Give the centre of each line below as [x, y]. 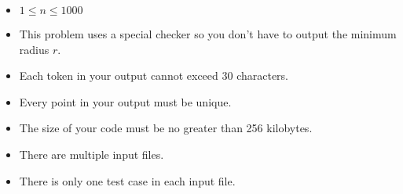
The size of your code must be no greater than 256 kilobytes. [166, 128]
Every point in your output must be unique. [125, 101]
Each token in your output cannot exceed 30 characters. [154, 75]
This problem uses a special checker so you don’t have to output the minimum [208, 34]
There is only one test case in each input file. [127, 180]
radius [34, 49]
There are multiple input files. [92, 154]
